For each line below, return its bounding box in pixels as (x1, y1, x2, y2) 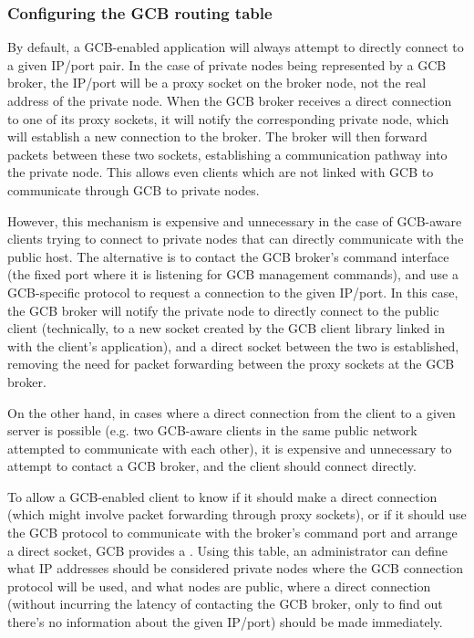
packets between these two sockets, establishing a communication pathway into (7, 144, 448, 163)
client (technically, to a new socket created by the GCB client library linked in (7, 319, 445, 338)
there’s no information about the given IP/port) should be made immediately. (7, 612, 443, 632)
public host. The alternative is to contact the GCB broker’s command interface (7, 246, 449, 266)
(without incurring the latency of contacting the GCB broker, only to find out (7, 594, 443, 613)
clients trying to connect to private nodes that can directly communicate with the (7, 229, 464, 248)
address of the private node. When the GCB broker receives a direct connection (7, 91, 452, 110)
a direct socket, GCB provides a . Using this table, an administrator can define (7, 540, 448, 560)
